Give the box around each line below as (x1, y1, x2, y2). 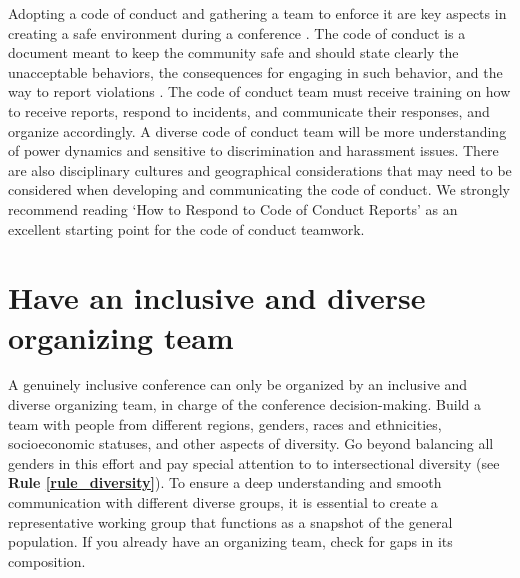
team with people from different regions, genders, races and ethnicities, (8, 413, 442, 434)
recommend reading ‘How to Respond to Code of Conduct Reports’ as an (8, 198, 458, 219)
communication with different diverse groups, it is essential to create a (8, 492, 438, 512)
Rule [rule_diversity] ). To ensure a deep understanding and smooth (8, 472, 442, 493)
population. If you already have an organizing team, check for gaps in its (8, 531, 453, 552)
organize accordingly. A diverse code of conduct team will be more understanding (8, 120, 507, 141)
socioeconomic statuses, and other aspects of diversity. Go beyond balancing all (8, 433, 494, 454)
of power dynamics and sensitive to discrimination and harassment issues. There (8, 140, 499, 161)
